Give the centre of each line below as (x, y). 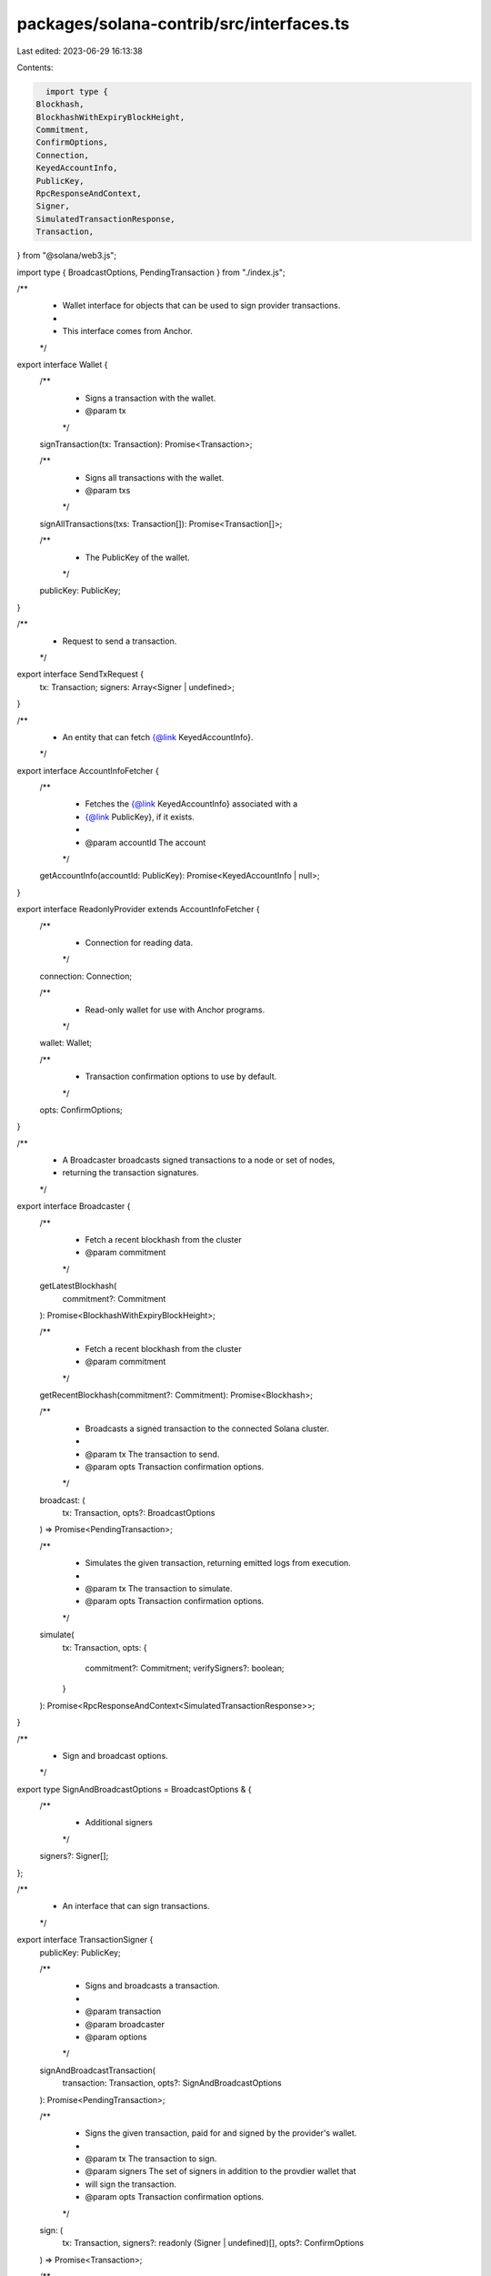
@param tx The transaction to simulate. (159, 1589)
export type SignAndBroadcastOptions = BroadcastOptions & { (134, 1789)
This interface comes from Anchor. (127, 331)
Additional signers (119, 1823)
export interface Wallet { (62, 364)
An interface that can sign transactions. (136, 1906)
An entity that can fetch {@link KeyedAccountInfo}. (158, 737)
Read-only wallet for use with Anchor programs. (175, 1010)
